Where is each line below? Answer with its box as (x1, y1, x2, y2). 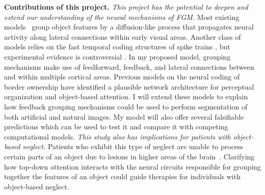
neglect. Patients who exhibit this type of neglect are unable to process (22, 141, 244, 152)
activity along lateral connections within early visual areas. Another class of (4, 31, 241, 42)
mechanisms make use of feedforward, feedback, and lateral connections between (4, 61, 254, 72)
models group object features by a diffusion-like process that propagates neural (4, 21, 254, 32)
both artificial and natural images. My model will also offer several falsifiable (4, 111, 244, 122)
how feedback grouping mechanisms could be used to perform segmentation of (4, 101, 248, 112)
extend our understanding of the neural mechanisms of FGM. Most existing (4, 11, 240, 22)
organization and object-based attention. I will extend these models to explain (4, 91, 248, 102)
